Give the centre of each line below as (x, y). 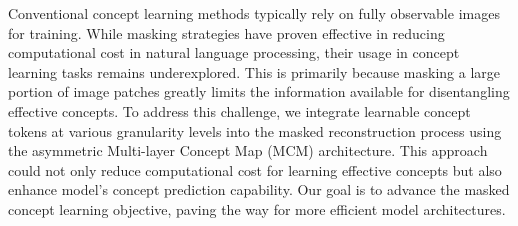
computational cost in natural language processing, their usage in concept (234, 52)
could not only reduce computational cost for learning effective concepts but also (255, 169)
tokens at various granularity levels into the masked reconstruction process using (255, 130)
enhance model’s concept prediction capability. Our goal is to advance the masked (259, 189)
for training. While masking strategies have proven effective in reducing (226, 32)
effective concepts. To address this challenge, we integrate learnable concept (239, 110)
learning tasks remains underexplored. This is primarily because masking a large (254, 71)
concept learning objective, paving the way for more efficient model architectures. (257, 208)
